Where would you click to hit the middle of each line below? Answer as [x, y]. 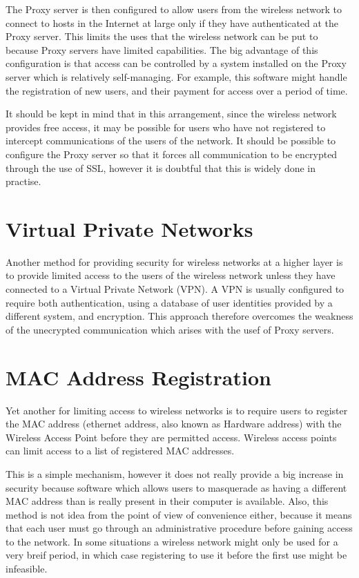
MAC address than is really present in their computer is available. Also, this [167, 501]
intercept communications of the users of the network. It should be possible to [171, 141]
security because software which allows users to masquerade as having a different [176, 487]
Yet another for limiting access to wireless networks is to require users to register [177, 410]
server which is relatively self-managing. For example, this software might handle [176, 76]
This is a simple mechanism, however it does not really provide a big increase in [175, 473]
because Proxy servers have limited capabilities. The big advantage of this [162, 49]
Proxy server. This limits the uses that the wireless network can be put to [162, 36]
